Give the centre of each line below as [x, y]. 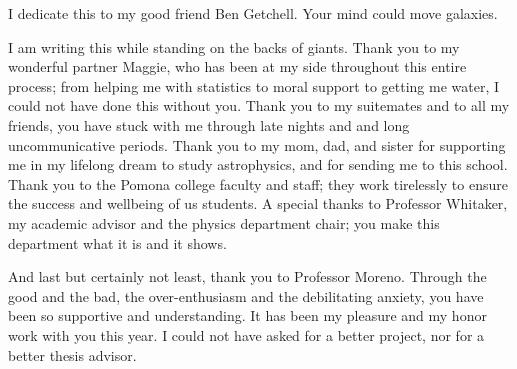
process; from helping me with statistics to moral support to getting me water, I [254, 85]
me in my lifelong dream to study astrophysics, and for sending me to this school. [258, 164]
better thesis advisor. [72, 354]
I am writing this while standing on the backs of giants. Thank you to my [234, 46]
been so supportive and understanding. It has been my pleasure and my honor [247, 315]
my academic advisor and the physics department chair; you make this [224, 222]
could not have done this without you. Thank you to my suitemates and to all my [259, 105]
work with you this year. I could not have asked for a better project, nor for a [246, 334]
